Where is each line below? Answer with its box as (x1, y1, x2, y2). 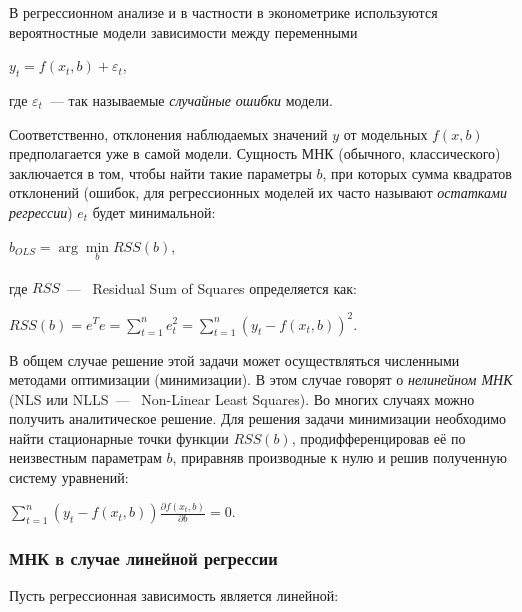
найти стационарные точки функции (9, 427, 229, 448)
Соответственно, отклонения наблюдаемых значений (9, 123, 328, 144)
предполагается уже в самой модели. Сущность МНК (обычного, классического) (9, 143, 501, 164)
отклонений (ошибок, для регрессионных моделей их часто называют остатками (9, 182, 507, 203)
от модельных (343, 123, 428, 144)
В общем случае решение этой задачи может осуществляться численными (9, 349, 460, 370)
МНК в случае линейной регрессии (9, 545, 278, 570)
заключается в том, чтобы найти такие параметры (9, 162, 312, 183)
